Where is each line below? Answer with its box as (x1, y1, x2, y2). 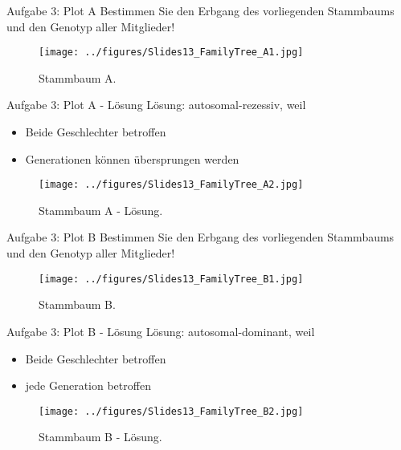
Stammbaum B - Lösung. (39, 428, 162, 445)
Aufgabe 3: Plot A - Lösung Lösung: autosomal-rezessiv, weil (6, 96, 306, 113)
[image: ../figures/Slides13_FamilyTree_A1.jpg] (39, 47, 304, 59)
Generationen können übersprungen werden (25, 150, 239, 167)
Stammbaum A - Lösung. (39, 201, 163, 218)
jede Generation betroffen (25, 377, 151, 394)
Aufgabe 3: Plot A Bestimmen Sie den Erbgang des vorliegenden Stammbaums (6, 2, 395, 18)
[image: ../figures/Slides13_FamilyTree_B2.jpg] (39, 405, 304, 417)
